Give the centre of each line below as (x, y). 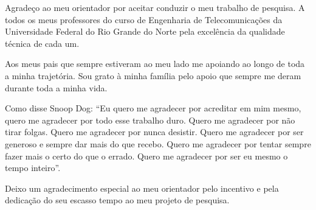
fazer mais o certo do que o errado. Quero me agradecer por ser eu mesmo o (146, 156)
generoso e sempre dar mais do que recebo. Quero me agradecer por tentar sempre (158, 143)
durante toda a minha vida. (56, 87)
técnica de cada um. (42, 43)
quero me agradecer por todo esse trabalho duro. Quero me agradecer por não (150, 120)
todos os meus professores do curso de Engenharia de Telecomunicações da (144, 19)
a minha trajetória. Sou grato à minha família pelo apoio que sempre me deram (153, 75)
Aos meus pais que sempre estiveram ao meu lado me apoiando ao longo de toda (155, 64)
